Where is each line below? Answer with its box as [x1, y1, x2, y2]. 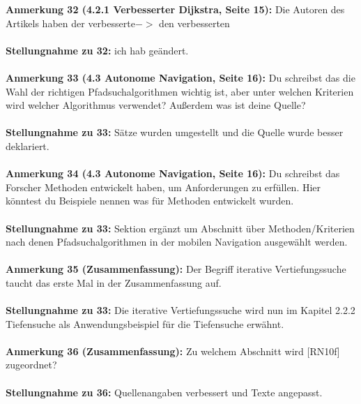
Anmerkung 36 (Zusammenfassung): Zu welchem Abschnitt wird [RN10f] [6, 343, 340, 358]
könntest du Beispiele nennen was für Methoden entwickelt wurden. [6, 193, 294, 208]
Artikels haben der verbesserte [6, 15, 135, 30]
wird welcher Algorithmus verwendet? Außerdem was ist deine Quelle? [6, 98, 306, 112]
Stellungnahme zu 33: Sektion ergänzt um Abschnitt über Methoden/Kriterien [6, 220, 355, 235]
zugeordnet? [6, 357, 57, 372]
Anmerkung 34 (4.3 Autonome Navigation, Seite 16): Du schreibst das [6, 166, 340, 181]
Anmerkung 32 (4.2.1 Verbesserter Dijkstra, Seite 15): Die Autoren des [6, 2, 345, 16]
